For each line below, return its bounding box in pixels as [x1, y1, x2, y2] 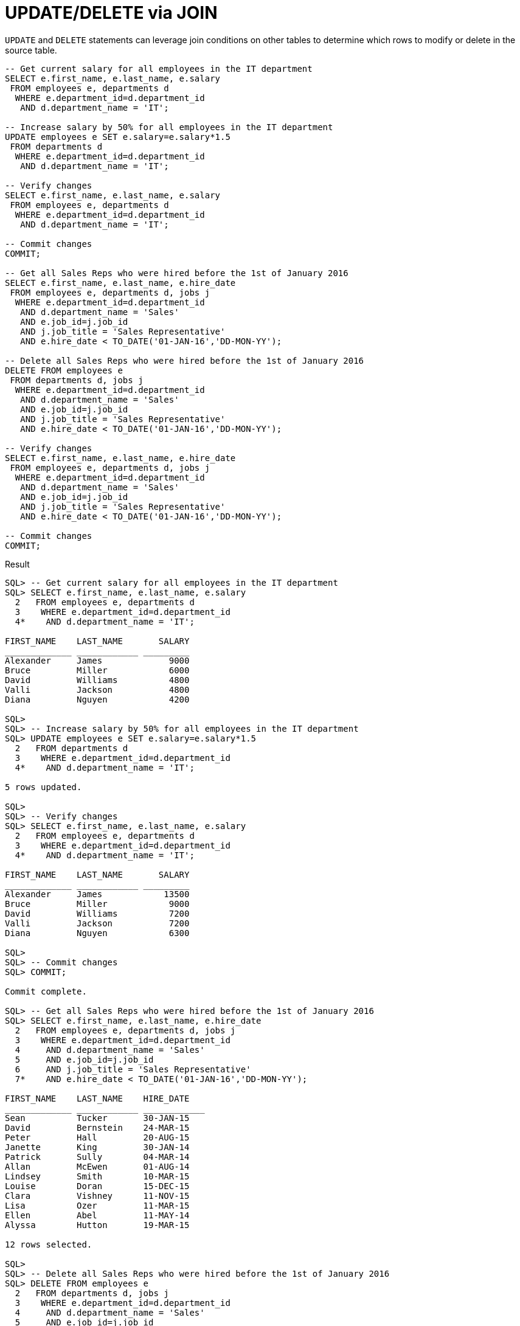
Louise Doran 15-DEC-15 [5, 1181, 190, 1191]
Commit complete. [5, 986, 87, 996]
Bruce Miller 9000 [5, 898, 190, 909]
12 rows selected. [5, 1239, 92, 1249]
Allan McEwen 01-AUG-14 [5, 1161, 190, 1172]
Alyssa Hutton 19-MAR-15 [5, 1220, 190, 1230]
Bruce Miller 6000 [5, 665, 190, 675]
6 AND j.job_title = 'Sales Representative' [15, 1064, 251, 1074]
